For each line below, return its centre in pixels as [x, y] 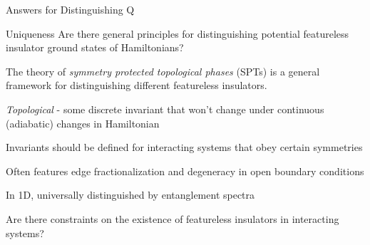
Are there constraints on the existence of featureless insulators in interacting [173, 218]
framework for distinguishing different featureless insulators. [137, 85]
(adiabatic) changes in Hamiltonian [83, 123]
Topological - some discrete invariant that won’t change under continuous [165, 109]
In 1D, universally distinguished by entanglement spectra [130, 195]
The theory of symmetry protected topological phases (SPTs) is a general [163, 71]
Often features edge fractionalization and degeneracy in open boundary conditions [185, 171]
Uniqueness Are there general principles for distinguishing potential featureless [178, 33]
